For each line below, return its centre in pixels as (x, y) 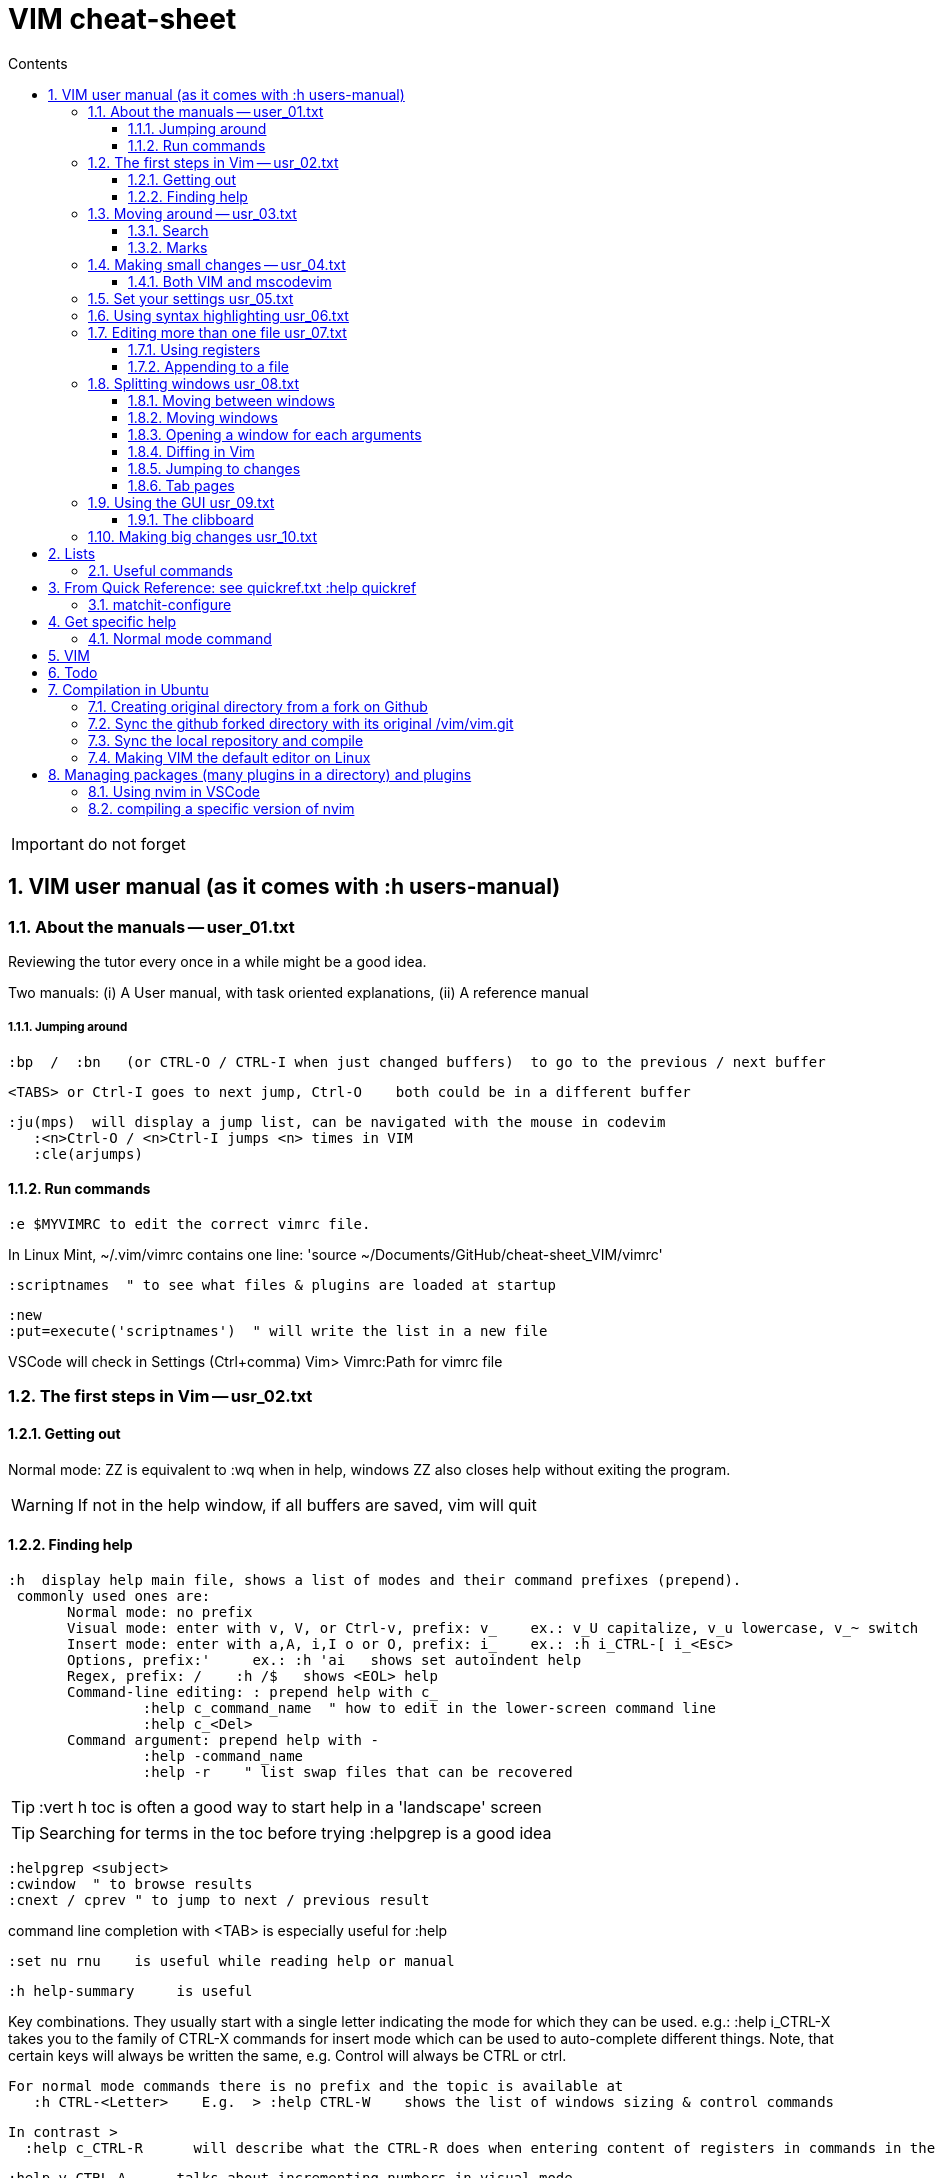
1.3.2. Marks (168, 247)
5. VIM (69, 655)
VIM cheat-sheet (122, 19)
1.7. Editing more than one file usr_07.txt (217, 332)
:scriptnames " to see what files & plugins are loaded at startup (282, 1284)
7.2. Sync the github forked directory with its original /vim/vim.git (301, 723)
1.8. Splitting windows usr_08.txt (194, 383)
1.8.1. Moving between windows (232, 400)
